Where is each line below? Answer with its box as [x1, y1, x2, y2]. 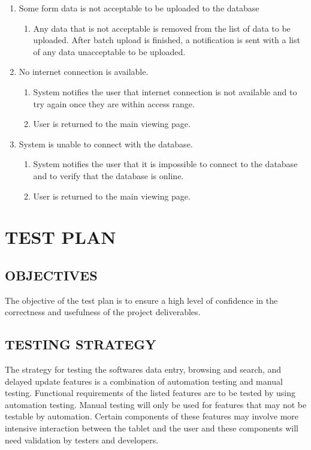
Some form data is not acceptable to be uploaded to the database [19, 2, 259, 14]
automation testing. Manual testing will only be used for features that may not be [5, 398, 307, 410]
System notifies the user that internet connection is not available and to [33, 85, 297, 98]
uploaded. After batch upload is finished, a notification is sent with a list [33, 34, 300, 46]
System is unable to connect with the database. [19, 137, 193, 150]
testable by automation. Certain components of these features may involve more [5, 410, 298, 422]
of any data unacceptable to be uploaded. [33, 45, 186, 58]
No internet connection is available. [19, 65, 149, 78]
